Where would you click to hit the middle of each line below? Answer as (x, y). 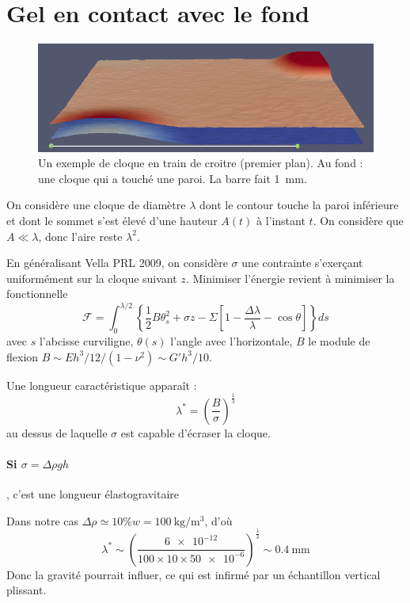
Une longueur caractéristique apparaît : (102, 385)
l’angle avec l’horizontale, (232, 341)
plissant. (27, 590)
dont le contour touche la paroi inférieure (299, 205)
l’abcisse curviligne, (86, 341)
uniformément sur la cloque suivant (92, 278)
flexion (23, 356)
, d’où (218, 520)
